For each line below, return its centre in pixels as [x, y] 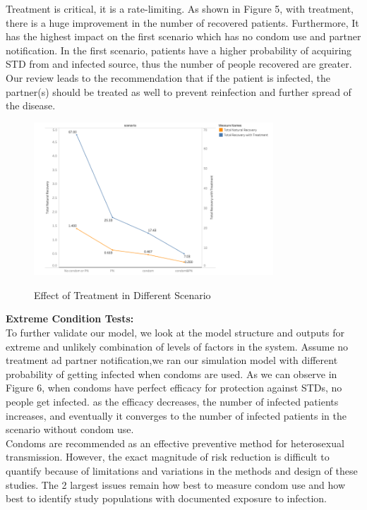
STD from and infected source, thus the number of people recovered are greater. [179, 64]
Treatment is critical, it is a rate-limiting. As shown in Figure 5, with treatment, [180, 8]
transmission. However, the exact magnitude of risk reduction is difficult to [168, 457]
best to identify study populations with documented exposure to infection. [167, 498]
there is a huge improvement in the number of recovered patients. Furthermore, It [182, 22]
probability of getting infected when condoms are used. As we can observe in [172, 374]
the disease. [31, 105]
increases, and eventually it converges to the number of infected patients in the [176, 415]
